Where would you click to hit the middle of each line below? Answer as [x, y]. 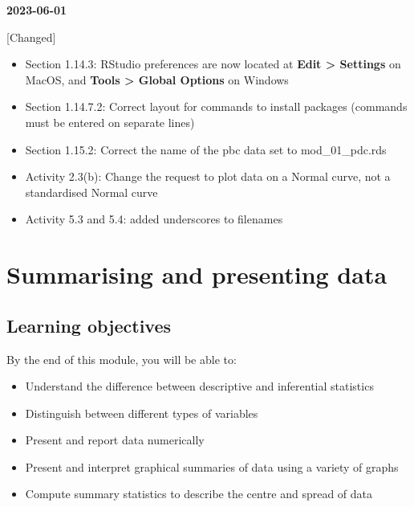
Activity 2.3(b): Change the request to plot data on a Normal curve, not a [208, 176]
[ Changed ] [31, 37]
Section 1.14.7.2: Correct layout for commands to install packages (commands [216, 106]
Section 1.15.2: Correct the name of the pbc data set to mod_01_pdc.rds [206, 149]
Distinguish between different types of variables [142, 413]
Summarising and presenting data [197, 274]
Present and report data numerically [115, 440]
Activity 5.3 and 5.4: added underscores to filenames [154, 219]
